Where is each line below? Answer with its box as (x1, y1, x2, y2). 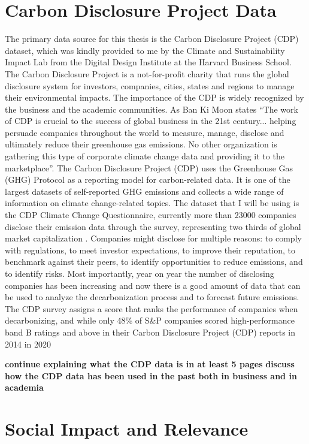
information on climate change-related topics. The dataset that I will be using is (5, 197, 299, 209)
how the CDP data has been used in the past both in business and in (5, 369, 297, 382)
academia (5, 381, 44, 394)
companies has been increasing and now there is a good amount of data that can (5, 279, 301, 291)
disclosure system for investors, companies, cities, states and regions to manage (5, 79, 295, 92)
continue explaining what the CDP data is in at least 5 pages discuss (5, 358, 295, 370)
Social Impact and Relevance (5, 416, 249, 441)
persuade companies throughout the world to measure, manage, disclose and (5, 126, 284, 138)
